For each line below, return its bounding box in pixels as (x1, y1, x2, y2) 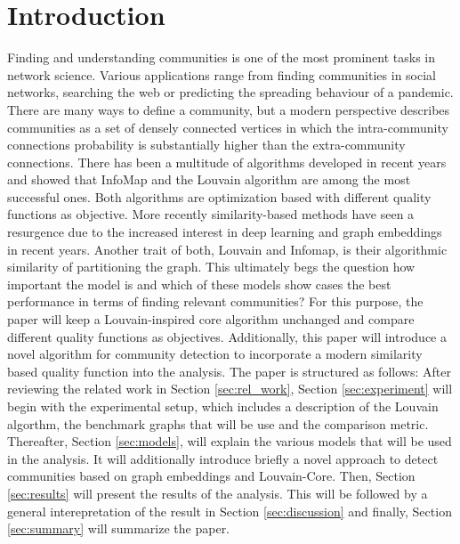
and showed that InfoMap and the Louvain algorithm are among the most (7, 170, 411, 189)
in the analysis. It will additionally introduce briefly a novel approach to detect (7, 449, 439, 467)
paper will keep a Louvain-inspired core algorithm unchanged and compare (7, 310, 415, 329)
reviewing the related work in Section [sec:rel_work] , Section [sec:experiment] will (7, 379, 453, 398)
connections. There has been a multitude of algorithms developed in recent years (7, 152, 447, 171)
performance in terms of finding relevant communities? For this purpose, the (7, 292, 424, 311)
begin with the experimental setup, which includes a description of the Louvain (7, 397, 439, 415)
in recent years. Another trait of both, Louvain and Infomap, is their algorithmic (7, 240, 448, 258)
